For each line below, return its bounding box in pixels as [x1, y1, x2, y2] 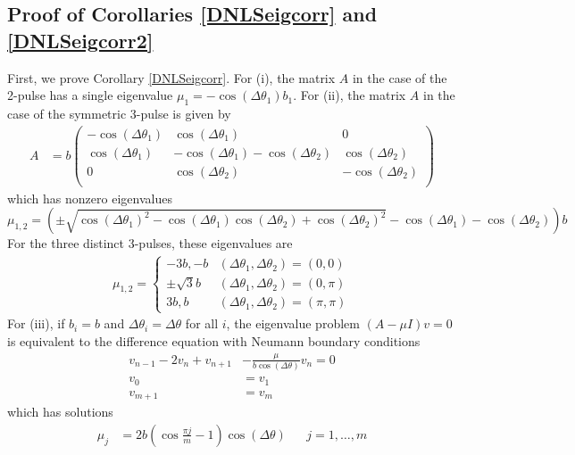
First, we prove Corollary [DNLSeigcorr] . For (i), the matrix [7, 68, 336, 87]
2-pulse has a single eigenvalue [7, 86, 173, 104]
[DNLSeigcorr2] [7, 26, 154, 54]
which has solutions [7, 402, 113, 421]
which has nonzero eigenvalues [7, 188, 172, 207]
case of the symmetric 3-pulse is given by [7, 103, 231, 122]
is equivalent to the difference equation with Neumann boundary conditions [7, 331, 421, 350]
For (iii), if [7, 314, 65, 333]
